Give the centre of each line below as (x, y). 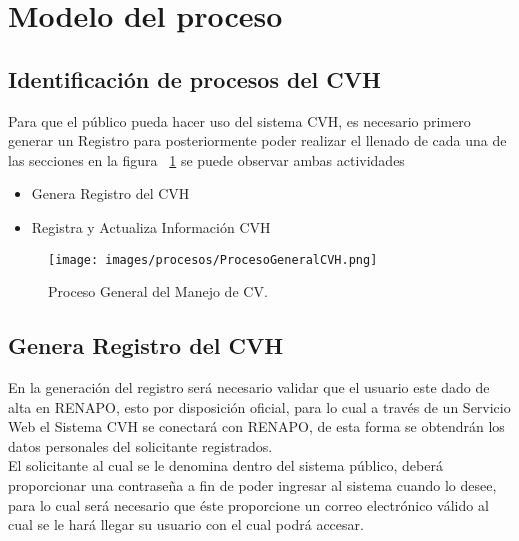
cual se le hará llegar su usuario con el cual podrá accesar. (186, 524)
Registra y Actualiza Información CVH (151, 226)
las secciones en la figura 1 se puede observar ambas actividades (206, 159)
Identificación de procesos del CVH (194, 78)
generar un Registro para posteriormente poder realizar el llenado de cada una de (257, 140)
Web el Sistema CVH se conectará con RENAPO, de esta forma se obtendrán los (256, 426)
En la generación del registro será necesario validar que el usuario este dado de (249, 387)
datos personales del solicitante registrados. (140, 445)
